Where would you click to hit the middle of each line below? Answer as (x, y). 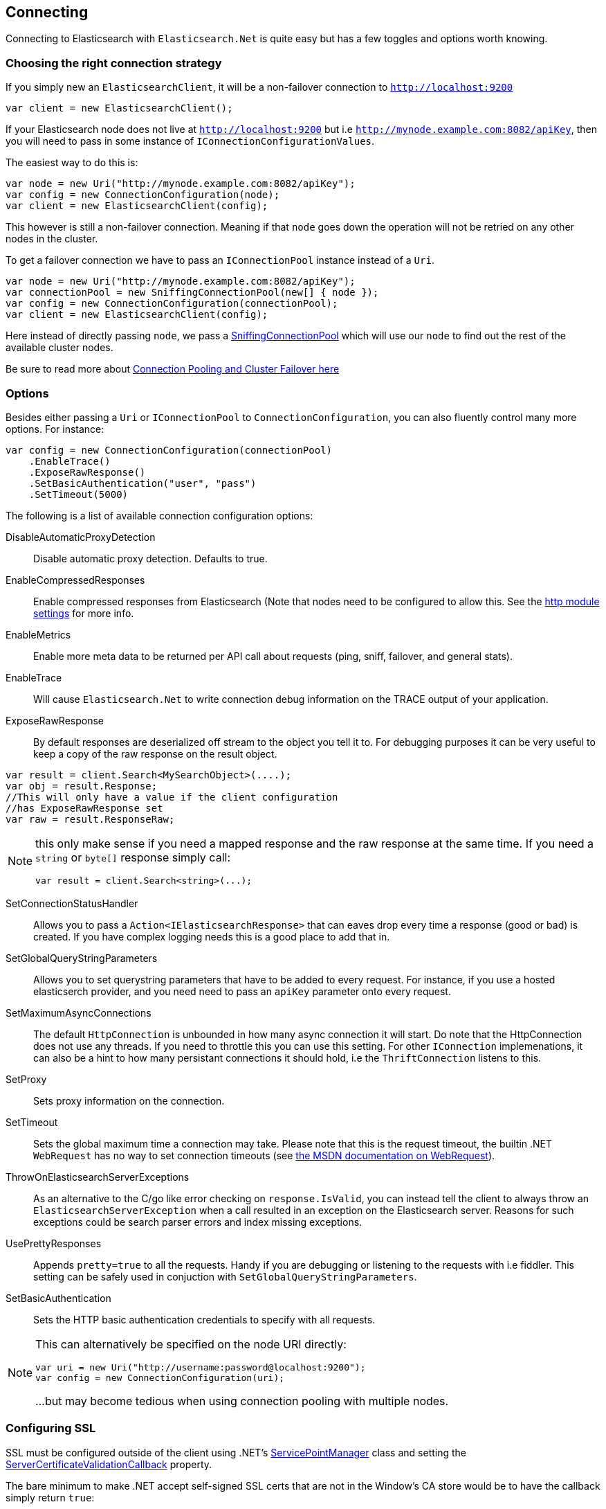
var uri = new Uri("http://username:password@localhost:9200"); (201, 1367)
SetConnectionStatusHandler (72, 903)
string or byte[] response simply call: (133, 857)
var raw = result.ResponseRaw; (90, 819)
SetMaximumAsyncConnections (79, 1012)
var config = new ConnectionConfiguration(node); (143, 195)
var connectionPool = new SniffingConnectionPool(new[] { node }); (192, 293)
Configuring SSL (51, 1428)
